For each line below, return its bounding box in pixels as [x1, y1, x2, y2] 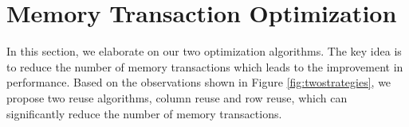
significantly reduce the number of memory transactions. [6, 105, 282, 121]
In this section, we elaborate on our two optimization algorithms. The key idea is [6, 43, 402, 60]
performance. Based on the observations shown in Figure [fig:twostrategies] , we [6, 74, 391, 90]
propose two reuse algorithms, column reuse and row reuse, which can [6, 89, 348, 106]
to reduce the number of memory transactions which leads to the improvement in [6, 58, 403, 75]
